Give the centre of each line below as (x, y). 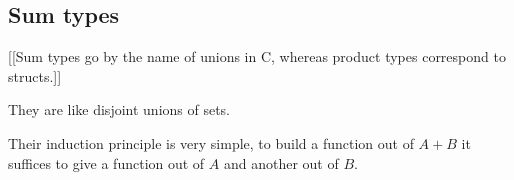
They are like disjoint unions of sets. (119, 109)
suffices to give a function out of (106, 162)
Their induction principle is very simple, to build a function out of (211, 142)
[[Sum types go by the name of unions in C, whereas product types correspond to (257, 56)
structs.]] (35, 75)
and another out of (281, 162)
